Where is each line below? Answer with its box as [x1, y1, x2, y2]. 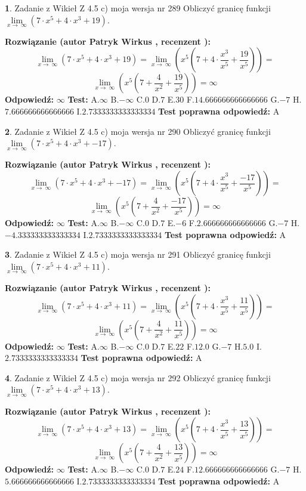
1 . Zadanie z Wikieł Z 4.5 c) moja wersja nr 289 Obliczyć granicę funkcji [5, 2, 271, 14]
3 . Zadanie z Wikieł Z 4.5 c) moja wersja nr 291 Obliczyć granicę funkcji [5, 248, 271, 261]
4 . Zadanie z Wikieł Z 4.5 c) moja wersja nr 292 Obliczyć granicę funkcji [5, 371, 271, 384]
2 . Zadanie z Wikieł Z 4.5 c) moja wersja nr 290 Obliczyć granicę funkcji [5, 125, 271, 137]
